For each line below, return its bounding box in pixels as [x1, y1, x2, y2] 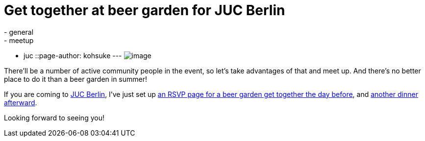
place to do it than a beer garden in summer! [4, 74, 148, 83]
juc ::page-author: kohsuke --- [24, 51, 122, 60]
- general [4, 27, 34, 36]
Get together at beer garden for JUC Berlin [4, 2, 285, 19]
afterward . [4, 98, 37, 107]
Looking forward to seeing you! [4, 113, 104, 122]
